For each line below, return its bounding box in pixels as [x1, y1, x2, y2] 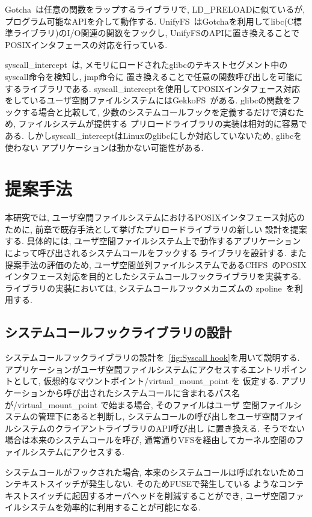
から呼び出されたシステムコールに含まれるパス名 [46, 386, 240, 399]
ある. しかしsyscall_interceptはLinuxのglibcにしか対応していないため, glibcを [5, 129, 302, 141]
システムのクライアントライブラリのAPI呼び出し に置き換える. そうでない [13, 421, 305, 434]
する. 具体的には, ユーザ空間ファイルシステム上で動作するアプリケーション [5, 234, 301, 247]
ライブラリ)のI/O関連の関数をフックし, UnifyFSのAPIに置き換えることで [13, 26, 299, 39]
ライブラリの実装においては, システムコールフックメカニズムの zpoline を [5, 281, 295, 294]
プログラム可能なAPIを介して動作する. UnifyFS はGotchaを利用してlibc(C [5, 14, 293, 27]
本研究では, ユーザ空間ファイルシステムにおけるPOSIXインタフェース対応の [5, 211, 305, 224]
